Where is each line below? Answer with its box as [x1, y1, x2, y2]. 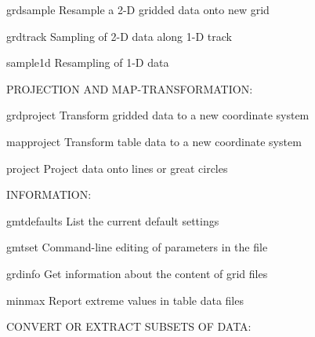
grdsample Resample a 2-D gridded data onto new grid [6, 2, 270, 17]
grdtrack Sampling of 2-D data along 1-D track [6, 27, 232, 44]
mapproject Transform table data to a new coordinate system [6, 133, 302, 149]
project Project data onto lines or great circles [6, 159, 228, 176]
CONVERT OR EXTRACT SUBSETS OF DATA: [6, 318, 252, 335]
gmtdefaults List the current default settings [6, 212, 219, 229]
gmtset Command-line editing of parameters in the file [6, 239, 268, 255]
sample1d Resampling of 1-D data [6, 54, 169, 71]
